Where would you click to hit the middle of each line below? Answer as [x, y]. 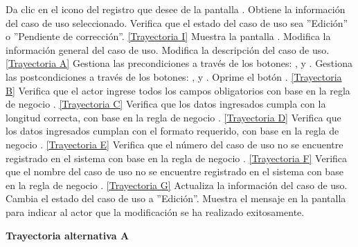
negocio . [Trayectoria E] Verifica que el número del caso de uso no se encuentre [174, 144]
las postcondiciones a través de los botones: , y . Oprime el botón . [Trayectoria [174, 76]
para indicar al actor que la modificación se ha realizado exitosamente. [155, 211]
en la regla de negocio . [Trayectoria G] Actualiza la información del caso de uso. [177, 185]
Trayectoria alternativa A [68, 235]
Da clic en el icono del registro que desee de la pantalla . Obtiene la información [176, 9]
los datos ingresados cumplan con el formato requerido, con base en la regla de [172, 131]
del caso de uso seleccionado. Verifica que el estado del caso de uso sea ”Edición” [177, 22]
